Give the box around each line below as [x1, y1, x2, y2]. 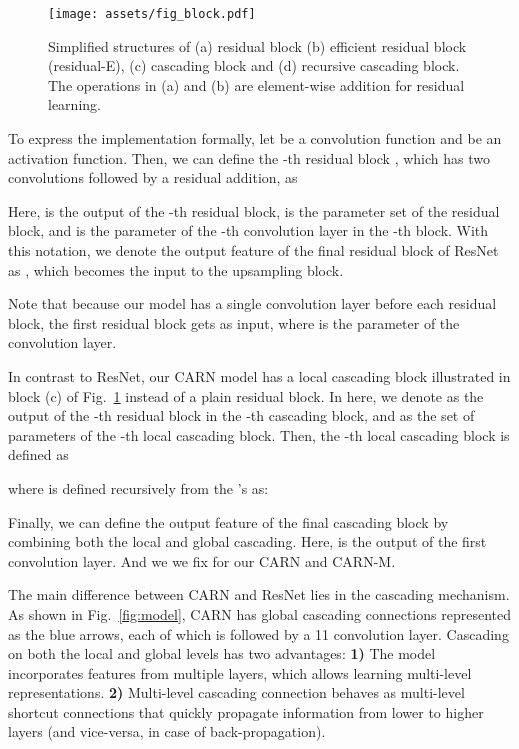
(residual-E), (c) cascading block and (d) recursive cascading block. [48, 55, 460, 76]
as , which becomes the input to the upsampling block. [8, 259, 344, 280]
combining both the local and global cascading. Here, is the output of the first [8, 531, 487, 552]
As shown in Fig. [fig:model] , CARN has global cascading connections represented [8, 603, 511, 624]
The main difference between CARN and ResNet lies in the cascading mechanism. [8, 584, 510, 605]
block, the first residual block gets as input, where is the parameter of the [8, 312, 460, 333]
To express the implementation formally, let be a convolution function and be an [8, 128, 502, 149]
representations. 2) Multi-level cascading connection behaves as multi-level [8, 682, 465, 703]
